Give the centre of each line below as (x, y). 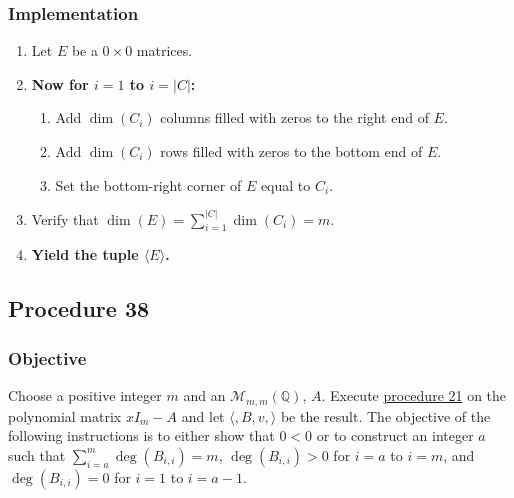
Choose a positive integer (85, 395)
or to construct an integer (395, 435)
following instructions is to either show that (141, 435)
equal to (285, 184)
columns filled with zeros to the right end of (294, 117)
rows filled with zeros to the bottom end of (291, 151)
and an (204, 395)
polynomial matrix (65, 415)
